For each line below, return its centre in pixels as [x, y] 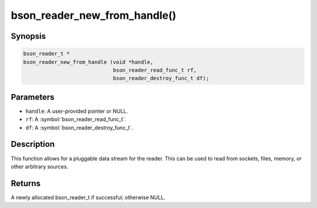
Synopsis [28, 36]
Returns [26, 183]
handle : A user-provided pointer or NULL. [77, 111]
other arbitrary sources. [40, 166]
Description [33, 144]
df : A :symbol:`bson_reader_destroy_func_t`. [79, 128]
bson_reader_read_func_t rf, [155, 70]
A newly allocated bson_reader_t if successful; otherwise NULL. [88, 197]
